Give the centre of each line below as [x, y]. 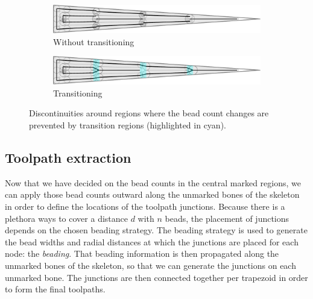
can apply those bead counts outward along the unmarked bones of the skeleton [152, 194]
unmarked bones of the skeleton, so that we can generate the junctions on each [150, 266]
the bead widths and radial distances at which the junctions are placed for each [152, 241]
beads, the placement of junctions [227, 218]
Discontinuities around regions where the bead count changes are [149, 113]
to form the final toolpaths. [55, 289]
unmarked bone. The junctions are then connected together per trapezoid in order [156, 277]
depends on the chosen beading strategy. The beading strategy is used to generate [156, 230]
